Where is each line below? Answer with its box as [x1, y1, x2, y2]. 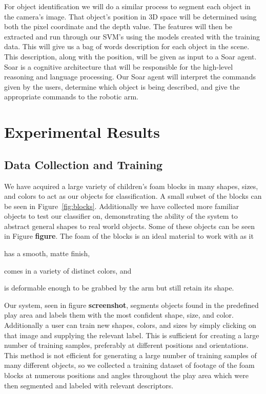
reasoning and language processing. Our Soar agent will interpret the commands [4, 71, 256, 82]
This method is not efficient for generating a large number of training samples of [4, 349, 257, 360]
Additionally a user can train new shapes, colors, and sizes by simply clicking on [4, 320, 256, 330]
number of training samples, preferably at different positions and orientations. [4, 340, 249, 350]
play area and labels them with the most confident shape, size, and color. [4, 309, 234, 320]
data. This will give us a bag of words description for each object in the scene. [4, 41, 250, 52]
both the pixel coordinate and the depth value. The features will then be [4, 21, 233, 32]
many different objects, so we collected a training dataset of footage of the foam [4, 360, 255, 370]
